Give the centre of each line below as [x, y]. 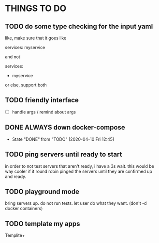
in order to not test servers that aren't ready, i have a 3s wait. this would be [80, 166]
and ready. [16, 176]
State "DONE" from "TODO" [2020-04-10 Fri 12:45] [63, 139]
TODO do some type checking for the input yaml [79, 26]
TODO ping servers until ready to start [64, 154]
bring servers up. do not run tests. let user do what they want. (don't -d [76, 203]
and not [13, 57]
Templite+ [15, 235]
